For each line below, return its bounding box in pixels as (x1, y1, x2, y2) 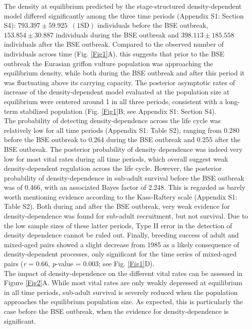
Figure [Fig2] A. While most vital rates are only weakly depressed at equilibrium (4, 277, 243, 288)
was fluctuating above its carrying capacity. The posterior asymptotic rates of (4, 77, 235, 87)
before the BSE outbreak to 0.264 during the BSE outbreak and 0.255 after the (4, 134, 240, 145)
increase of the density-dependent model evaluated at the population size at (4, 87, 230, 97)
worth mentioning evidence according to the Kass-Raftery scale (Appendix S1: (4, 191, 237, 201)
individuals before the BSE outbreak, (97, 20, 208, 30)
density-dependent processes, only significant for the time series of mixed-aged (4, 249, 237, 259)
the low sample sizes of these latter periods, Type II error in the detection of (4, 220, 233, 230)
